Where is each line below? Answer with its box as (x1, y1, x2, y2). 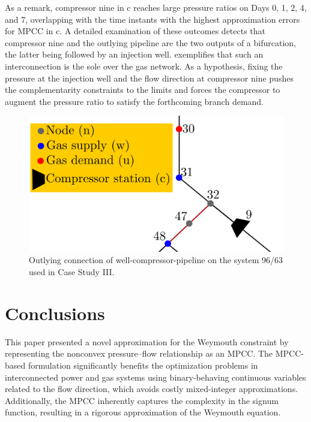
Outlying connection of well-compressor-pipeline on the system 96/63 (29, 254, 283, 266)
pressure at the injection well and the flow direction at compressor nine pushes (5, 71, 294, 84)
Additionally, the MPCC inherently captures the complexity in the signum (5, 394, 279, 406)
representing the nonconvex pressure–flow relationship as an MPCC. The (5, 347, 273, 360)
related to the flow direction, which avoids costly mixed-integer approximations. (5, 382, 298, 395)
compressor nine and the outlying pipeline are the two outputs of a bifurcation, (5, 36, 296, 49)
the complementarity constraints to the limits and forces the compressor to (5, 83, 280, 96)
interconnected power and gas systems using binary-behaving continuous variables (5, 370, 306, 383)
